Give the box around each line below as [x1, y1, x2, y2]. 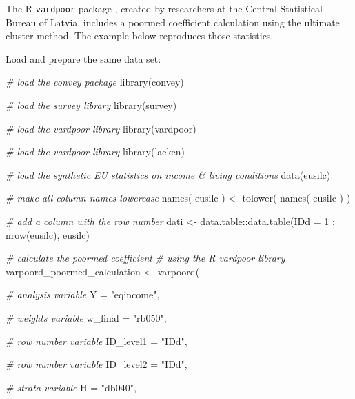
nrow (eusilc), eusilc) [6, 227, 90, 242]
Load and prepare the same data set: [6, 51, 161, 66]
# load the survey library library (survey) [6, 98, 177, 113]
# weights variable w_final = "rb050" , [6, 310, 167, 324]
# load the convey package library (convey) [6, 75, 184, 89]
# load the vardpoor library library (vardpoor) [6, 121, 196, 135]
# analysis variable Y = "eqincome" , [6, 287, 160, 302]
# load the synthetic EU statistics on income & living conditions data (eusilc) [6, 167, 331, 182]
